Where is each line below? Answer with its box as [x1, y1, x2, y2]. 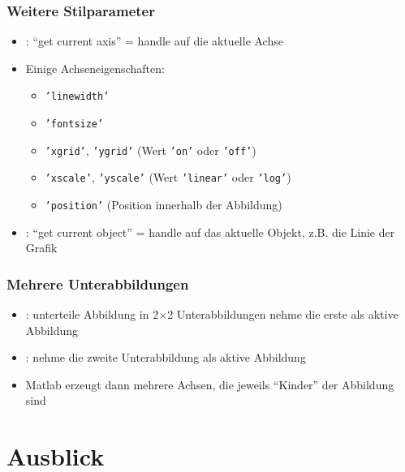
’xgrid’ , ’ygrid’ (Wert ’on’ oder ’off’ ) [45, 141, 256, 158]
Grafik [25, 239, 58, 256]
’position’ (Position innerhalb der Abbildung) [45, 196, 282, 213]
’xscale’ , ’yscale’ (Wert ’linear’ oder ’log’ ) [45, 169, 291, 186]
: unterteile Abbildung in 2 [25, 306, 159, 323]
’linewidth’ [45, 91, 110, 103]
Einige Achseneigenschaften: [25, 59, 165, 76]
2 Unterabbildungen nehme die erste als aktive [167, 306, 399, 323]
